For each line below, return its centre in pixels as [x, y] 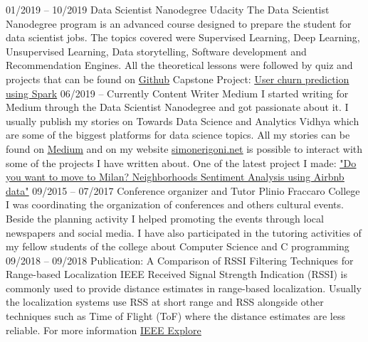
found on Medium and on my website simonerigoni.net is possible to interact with [184, 148]
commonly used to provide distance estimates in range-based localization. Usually [184, 288]
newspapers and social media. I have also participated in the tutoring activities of [184, 232]
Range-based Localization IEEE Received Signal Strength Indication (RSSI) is [177, 274]
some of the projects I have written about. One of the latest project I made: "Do [181, 162]
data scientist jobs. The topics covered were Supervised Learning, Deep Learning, [183, 37]
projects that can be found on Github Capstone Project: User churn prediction [178, 79]
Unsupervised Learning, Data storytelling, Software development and [156, 51]
